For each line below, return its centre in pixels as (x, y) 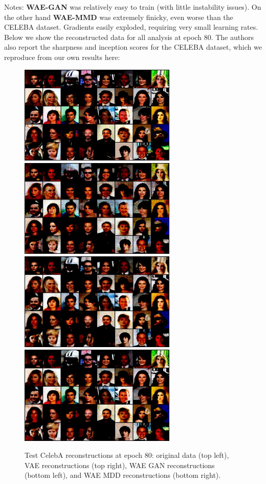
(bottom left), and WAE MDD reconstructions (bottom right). (123, 475)
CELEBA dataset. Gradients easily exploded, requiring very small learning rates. (131, 27)
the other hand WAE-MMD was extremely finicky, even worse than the (119, 17)
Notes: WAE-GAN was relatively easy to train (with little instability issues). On (133, 7)
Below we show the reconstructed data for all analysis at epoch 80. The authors (129, 37)
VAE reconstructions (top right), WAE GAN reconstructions (120, 465)
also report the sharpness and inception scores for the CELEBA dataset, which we (133, 47)
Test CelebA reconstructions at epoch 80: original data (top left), (127, 455)
